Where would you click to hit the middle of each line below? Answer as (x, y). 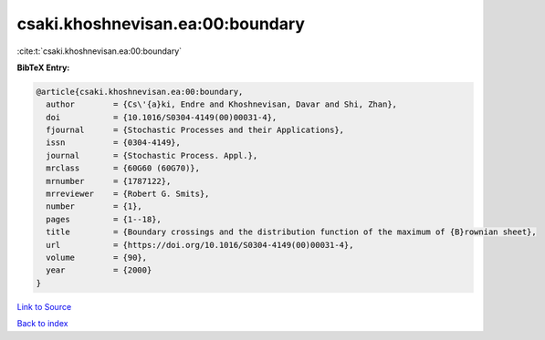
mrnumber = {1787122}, (109, 181)
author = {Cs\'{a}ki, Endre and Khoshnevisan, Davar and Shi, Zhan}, (221, 104)
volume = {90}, (97, 258)
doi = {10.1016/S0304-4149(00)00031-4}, (162, 117)
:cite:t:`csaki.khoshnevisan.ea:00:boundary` (100, 51)
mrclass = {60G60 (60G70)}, (123, 168)
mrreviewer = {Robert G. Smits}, (128, 194)
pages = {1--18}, (104, 219)
